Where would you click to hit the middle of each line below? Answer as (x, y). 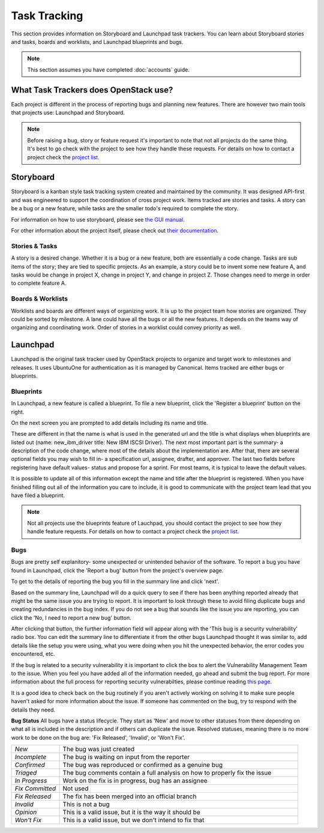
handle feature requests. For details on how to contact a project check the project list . (133, 531)
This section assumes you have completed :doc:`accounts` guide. (109, 70)
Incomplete (31, 757)
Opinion (26, 813)
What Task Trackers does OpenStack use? (92, 90)
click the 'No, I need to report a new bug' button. (71, 618)
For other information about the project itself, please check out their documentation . (115, 231)
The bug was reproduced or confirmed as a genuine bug (143, 765)
